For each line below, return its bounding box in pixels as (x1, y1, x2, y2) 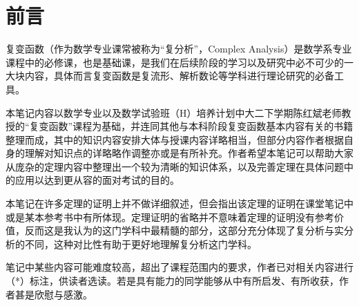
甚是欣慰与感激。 (14, 287, 93, 301)
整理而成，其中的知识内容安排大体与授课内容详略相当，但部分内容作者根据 (6, 132, 344, 146)
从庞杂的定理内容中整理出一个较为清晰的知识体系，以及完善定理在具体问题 (6, 159, 344, 173)
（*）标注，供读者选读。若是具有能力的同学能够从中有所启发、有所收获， (6, 274, 339, 288)
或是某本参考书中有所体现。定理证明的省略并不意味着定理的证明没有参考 (6, 209, 334, 224)
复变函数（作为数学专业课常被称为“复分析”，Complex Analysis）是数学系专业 (6, 41, 352, 56)
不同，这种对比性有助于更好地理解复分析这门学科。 (24, 236, 257, 251)
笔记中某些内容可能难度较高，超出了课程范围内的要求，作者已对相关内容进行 (6, 260, 353, 274)
